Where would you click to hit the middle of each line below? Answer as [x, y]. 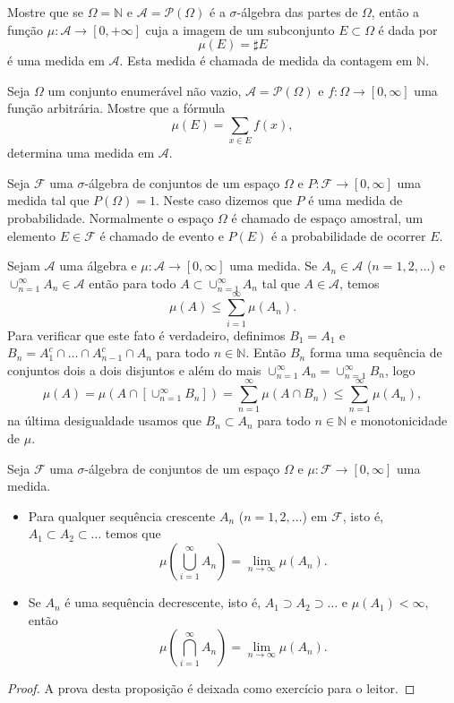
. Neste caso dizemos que [224, 200]
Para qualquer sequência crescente [122, 515]
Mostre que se [45, 12]
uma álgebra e [98, 266]
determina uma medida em [81, 153]
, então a [395, 12]
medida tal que [48, 200]
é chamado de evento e [162, 235]
